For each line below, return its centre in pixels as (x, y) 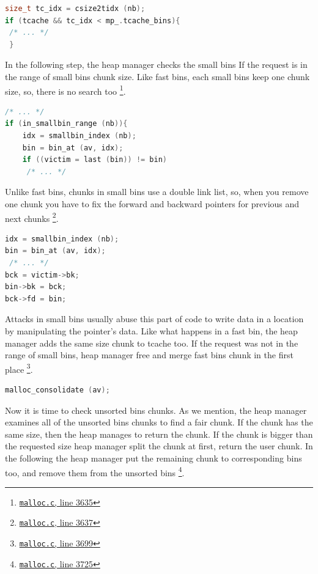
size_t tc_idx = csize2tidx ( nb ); (75, 9)
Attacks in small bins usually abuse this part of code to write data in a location (154, 319)
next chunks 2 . (32, 217)
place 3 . (19, 368)
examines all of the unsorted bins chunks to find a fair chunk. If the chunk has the (159, 422)
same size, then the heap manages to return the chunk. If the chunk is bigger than (159, 434)
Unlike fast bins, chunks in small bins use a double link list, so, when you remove (157, 192)
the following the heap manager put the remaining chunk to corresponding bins (153, 458)
